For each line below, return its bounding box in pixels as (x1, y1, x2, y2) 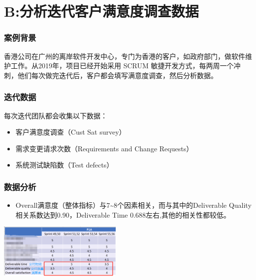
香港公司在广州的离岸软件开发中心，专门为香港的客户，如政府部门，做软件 (4, 51, 245, 61)
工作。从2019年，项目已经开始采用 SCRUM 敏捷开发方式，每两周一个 (10, 60, 234, 71)
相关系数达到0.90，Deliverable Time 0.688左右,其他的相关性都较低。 (15, 209, 230, 220)
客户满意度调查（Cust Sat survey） (15, 127, 126, 137)
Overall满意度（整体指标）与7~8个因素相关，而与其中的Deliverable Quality (15, 200, 252, 210)
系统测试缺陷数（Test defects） (15, 160, 114, 170)
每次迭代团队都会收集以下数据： (4, 110, 107, 120)
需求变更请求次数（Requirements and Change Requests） (15, 143, 193, 153)
